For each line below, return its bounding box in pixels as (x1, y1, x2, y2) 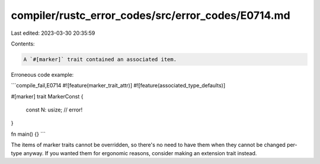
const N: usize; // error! (25, 106, 83, 113)
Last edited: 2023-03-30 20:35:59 (11, 29, 95, 37)
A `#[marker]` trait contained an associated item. (23, 56, 177, 63)
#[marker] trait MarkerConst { (11, 93, 84, 100)
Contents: (11, 40, 35, 47)
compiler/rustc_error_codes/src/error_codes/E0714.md (11, 9, 290, 22)
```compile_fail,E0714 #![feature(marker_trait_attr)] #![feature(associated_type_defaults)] (11, 82, 225, 89)
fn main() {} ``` (11, 130, 46, 137)
